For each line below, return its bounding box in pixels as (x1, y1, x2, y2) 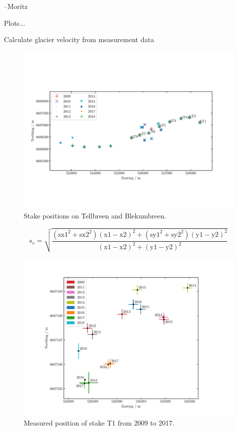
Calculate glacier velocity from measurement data (4, 34, 154, 45)
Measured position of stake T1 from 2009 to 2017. (24, 418, 175, 428)
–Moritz (4, 1, 28, 11)
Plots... (4, 17, 26, 28)
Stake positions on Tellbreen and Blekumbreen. (24, 211, 166, 221)
